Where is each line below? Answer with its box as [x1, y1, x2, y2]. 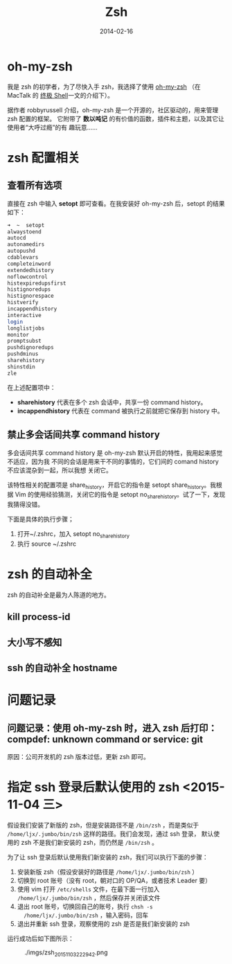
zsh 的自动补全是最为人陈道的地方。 [7, 590, 111, 599]
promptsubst [7, 337, 42, 345]
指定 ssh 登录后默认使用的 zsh [7, 780, 180, 795]
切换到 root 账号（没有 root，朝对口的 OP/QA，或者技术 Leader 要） [17, 876, 211, 884]
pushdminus [7, 350, 39, 357]
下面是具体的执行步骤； [7, 515, 74, 524]
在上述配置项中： [7, 383, 56, 391]
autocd [7, 235, 26, 242]
